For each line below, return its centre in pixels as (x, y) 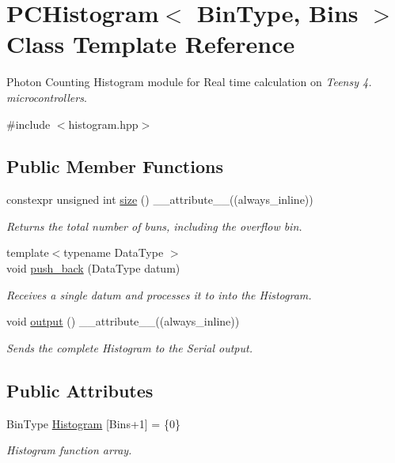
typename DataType (114, 252)
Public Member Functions (115, 166)
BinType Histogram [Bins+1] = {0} (93, 423)
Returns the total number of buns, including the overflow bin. (154, 226)
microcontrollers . (47, 97)
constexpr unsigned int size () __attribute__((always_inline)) (160, 200)
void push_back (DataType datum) (93, 268)
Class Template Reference (151, 44)
